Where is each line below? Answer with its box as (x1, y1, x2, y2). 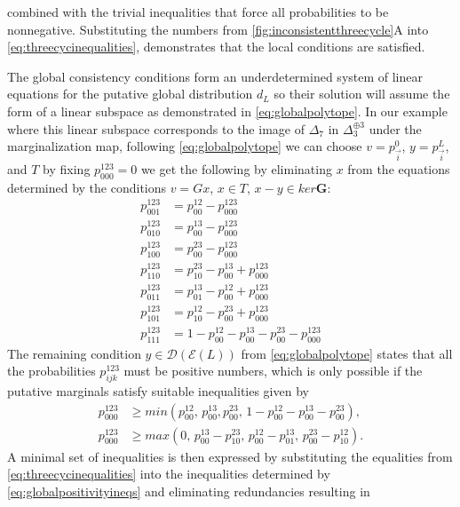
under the (369, 119, 422, 138)
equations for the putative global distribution (7, 84, 253, 103)
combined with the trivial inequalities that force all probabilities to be (7, 3, 389, 20)
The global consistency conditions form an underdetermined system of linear (7, 67, 423, 85)
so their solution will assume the (274, 84, 450, 103)
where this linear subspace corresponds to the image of (7, 119, 305, 138)
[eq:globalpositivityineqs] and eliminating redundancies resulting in (7, 481, 370, 500)
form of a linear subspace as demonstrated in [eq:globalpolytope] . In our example (7, 101, 448, 120)
